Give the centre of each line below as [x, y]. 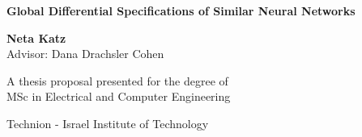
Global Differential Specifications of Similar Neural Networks [181, 10]
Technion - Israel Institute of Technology [108, 123]
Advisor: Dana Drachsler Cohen [85, 54]
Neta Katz [36, 37]
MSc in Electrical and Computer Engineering [119, 96]
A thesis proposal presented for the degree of [117, 80]
